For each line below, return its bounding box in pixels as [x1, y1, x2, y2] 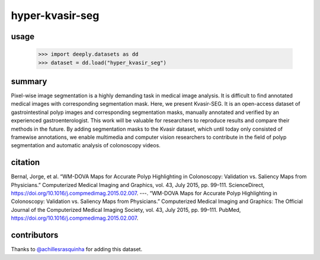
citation [11, 157, 40, 167]
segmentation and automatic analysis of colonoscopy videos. [11, 142, 161, 149]
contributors [11, 230, 59, 240]
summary [11, 76, 47, 86]
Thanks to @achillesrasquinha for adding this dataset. [11, 246, 142, 253]
